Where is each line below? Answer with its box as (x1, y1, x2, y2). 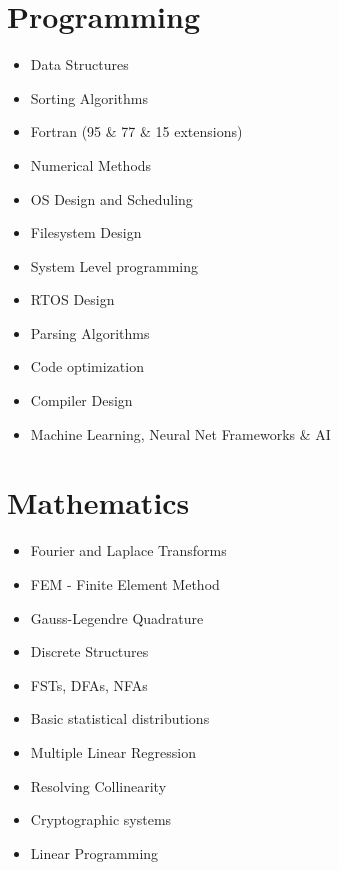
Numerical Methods (30, 154, 152, 175)
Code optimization (30, 356, 144, 377)
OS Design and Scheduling (30, 188, 193, 209)
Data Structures (30, 54, 129, 75)
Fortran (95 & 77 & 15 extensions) (30, 121, 243, 142)
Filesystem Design (30, 222, 142, 243)
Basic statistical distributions (30, 708, 210, 729)
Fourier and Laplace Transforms (30, 540, 227, 561)
